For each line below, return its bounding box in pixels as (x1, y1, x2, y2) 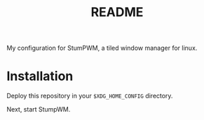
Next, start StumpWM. (6, 105, 71, 114)
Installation (6, 68, 74, 84)
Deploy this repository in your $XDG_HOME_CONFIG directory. (6, 92, 173, 100)
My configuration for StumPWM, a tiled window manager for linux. (6, 44, 198, 53)
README (90, 4, 144, 20)
